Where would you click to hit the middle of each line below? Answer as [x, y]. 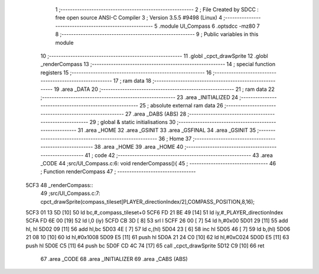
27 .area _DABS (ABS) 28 [156, 114]
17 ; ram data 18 [132, 81]
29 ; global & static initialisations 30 [133, 122]
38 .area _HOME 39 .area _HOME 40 [139, 147]
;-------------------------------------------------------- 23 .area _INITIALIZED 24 [139, 97]
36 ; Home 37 [175, 138]
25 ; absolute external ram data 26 [181, 106]
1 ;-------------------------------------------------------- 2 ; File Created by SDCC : [157, 9]
